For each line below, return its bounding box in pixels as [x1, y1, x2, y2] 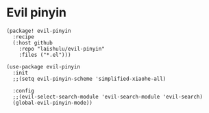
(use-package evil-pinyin [6, 63, 80, 70]
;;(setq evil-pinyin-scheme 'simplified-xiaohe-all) [12, 75, 167, 82]
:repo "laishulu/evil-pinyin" [19, 45, 106, 52]
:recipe [12, 33, 35, 40]
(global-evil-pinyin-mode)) [12, 99, 93, 106]
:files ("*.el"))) [19, 51, 71, 58]
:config [12, 87, 35, 94]
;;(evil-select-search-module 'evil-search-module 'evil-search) [12, 93, 204, 100]
